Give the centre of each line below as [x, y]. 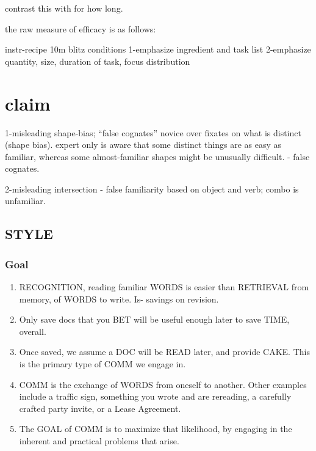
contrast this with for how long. [64, 8]
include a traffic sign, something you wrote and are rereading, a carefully [155, 396]
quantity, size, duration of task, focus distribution [98, 61]
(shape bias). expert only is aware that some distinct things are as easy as [143, 145]
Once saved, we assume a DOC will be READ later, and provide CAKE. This [164, 352]
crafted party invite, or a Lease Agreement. [100, 408]
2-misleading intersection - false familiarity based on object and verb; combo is [152, 189]
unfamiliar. [25, 201]
